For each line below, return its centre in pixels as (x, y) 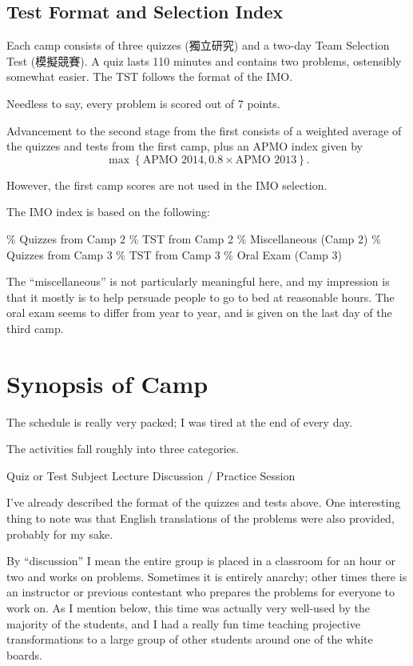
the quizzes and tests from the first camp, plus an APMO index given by (185, 146)
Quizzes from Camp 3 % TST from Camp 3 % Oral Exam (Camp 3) (174, 254)
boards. (24, 654)
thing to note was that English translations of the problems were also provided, (201, 518)
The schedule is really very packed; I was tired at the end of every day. (180, 421)
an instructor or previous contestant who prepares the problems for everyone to (201, 592)
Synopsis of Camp (107, 383)
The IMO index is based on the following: (108, 212)
